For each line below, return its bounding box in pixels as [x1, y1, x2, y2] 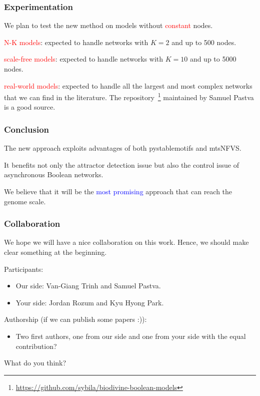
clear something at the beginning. [4, 247, 107, 257]
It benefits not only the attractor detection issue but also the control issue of [4, 159, 239, 170]
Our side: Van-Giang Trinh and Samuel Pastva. [15, 280, 161, 291]
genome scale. [4, 196, 46, 206]
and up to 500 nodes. [171, 37, 236, 47]
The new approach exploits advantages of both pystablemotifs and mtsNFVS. [4, 143, 241, 153]
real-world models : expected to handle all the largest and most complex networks [4, 80, 252, 91]
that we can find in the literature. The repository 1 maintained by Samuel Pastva [4, 91, 254, 102]
